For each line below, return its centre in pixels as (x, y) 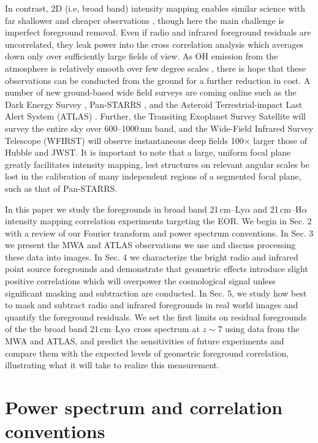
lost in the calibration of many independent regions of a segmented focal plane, (153, 176)
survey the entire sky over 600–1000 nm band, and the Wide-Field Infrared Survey (159, 128)
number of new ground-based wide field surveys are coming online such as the (151, 92)
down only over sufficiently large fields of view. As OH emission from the (142, 56)
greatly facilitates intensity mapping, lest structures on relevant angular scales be (157, 164)
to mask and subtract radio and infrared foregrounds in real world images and (152, 305)
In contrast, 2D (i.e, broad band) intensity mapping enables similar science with (155, 8)
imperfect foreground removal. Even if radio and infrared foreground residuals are (158, 32)
